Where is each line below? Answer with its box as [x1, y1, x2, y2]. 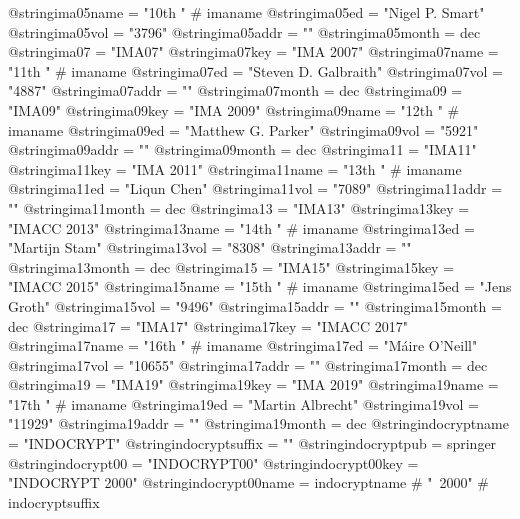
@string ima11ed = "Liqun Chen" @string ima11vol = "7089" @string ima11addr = [8, 178, 503, 199]
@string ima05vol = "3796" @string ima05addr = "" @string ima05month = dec [8, 21, 481, 42]
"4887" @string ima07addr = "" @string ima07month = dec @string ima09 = [8, 80, 463, 101]
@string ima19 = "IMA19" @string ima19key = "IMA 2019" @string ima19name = [8, 374, 499, 395]
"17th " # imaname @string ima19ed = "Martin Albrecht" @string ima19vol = [8, 393, 479, 414]
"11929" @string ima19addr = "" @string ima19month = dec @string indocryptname [8, 413, 509, 434]
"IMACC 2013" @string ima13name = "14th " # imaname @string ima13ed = [8, 217, 475, 238]
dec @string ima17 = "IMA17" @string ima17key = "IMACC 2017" [8, 315, 408, 336]
